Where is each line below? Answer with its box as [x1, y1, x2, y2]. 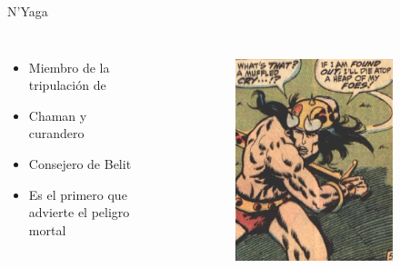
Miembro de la [28, 57, 110, 76]
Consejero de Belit [28, 154, 132, 173]
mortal [28, 220, 66, 239]
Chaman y [28, 105, 87, 124]
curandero [28, 124, 85, 143]
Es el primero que [28, 184, 127, 203]
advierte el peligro [28, 203, 130, 222]
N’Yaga [7, 2, 48, 20]
